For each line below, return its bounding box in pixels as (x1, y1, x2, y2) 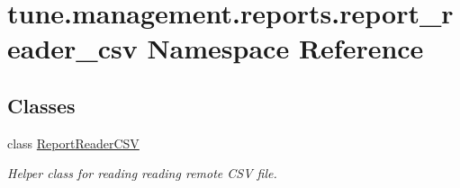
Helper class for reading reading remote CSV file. (7, 164, 277, 183)
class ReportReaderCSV (7, 133, 140, 152)
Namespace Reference (147, 30, 424, 67)
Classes (7, 91, 76, 119)
